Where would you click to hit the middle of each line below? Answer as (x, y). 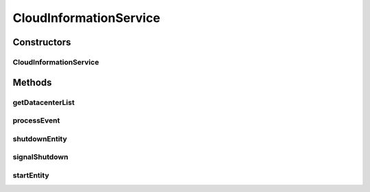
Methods (32, 82)
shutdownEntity (40, 139)
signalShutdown (40, 157)
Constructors (42, 42)
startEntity (31, 175)
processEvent (36, 121)
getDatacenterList (44, 102)
